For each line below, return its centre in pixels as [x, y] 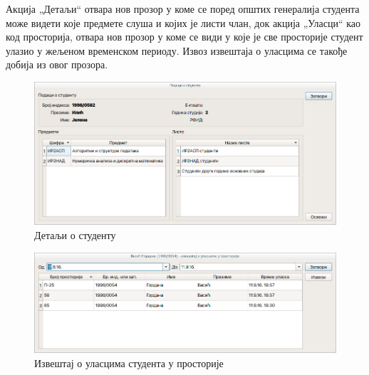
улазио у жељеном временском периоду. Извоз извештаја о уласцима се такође [177, 50]
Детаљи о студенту [75, 234]
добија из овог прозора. [57, 64]
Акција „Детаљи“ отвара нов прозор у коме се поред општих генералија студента [183, 9]
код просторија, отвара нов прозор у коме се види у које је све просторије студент [184, 37]
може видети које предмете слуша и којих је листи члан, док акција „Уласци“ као [183, 22]
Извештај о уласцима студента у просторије [129, 363]
